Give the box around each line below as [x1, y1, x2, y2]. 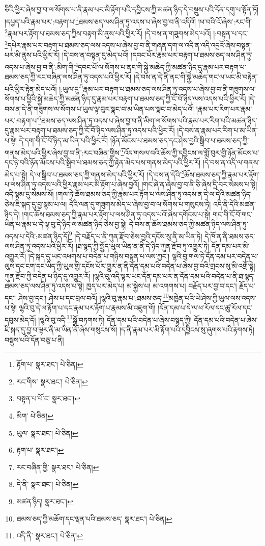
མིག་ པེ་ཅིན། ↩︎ [16, 410, 54, 421]
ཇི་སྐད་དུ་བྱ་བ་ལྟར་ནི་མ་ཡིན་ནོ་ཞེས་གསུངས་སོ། [5, 324, 117, 335]
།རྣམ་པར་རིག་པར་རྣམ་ [196, 103, 252, 114]
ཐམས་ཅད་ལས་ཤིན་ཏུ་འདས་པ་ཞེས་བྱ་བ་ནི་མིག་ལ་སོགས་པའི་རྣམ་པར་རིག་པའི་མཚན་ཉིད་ [41, 115, 257, 125]
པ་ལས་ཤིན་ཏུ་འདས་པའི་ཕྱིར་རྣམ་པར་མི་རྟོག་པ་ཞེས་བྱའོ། [5, 178, 139, 189]
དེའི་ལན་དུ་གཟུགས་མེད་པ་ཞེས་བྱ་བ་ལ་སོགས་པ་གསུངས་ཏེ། [69, 198, 211, 209]
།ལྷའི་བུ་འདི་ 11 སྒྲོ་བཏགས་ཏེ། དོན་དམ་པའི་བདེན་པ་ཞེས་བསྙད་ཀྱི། [38, 313, 192, 325]
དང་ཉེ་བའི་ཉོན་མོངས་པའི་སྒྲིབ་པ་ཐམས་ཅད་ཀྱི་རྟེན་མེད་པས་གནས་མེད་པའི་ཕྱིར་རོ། [5, 157, 201, 167]
